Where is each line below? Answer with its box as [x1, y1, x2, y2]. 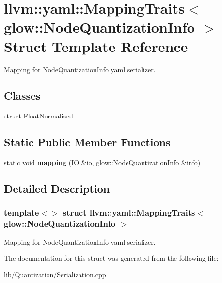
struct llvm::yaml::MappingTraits [63, 206, 195, 218]
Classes [4, 88, 41, 103]
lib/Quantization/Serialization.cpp [4, 269, 106, 279]
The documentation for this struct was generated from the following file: [4, 253, 219, 263]
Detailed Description [4, 181, 110, 196]
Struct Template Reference [4, 36, 188, 56]
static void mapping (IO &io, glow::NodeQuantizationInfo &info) [4, 157, 201, 167]
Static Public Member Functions [4, 134, 171, 150]
